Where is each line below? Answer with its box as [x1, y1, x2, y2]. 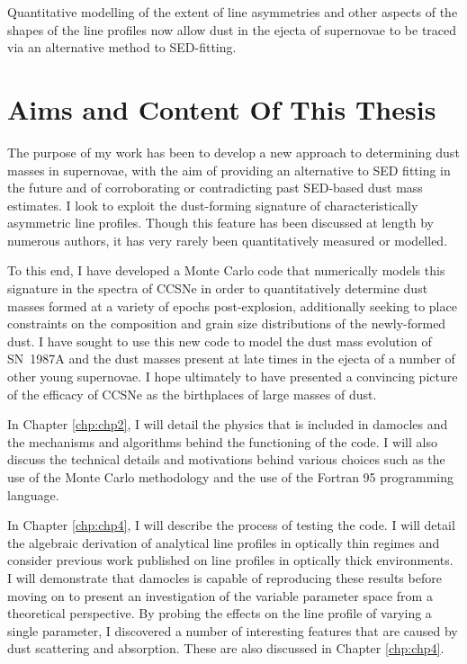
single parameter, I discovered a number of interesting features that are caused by [7, 621, 458, 640]
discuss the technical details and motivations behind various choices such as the [7, 450, 445, 469]
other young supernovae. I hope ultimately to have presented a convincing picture [7, 367, 458, 386]
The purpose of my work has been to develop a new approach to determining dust [7, 142, 460, 161]
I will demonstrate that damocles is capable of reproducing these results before [7, 568, 442, 587]
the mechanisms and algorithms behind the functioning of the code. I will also [7, 432, 437, 451]
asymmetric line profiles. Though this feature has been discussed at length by [7, 213, 434, 232]
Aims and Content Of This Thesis [7, 90, 436, 127]
